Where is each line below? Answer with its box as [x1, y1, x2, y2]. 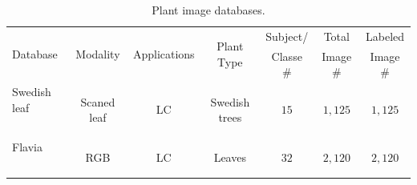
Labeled [366, 27, 405, 44]
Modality [75, 46, 120, 62]
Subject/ [265, 27, 309, 44]
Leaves [213, 148, 246, 165]
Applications [132, 46, 195, 62]
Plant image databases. [152, 2, 265, 18]
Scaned [80, 93, 115, 110]
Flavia [12, 139, 43, 155]
